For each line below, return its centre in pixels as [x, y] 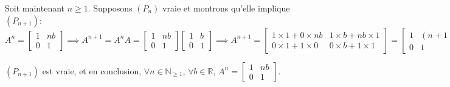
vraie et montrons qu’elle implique [226, 8]
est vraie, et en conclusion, [92, 70]
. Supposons [110, 8]
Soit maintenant [35, 8]
